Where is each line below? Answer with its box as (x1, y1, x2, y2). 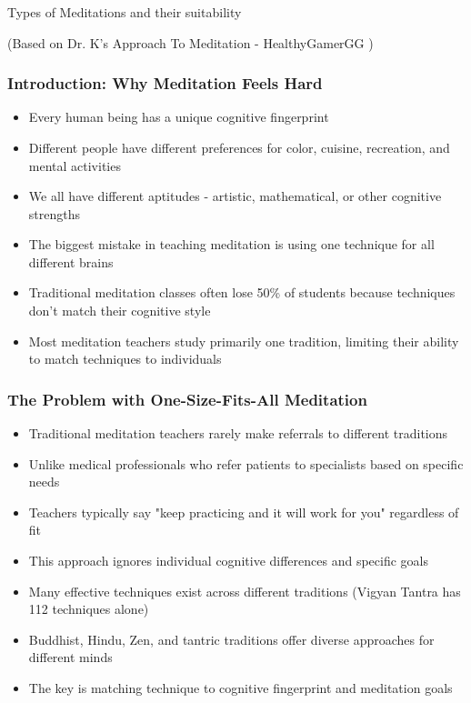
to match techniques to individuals (28, 349, 222, 368)
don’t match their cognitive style (28, 301, 211, 320)
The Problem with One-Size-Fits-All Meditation (7, 387, 367, 410)
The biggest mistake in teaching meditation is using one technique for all (28, 235, 435, 254)
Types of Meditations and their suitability (7, 2, 242, 21)
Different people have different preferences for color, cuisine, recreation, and (28, 137, 450, 156)
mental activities (28, 156, 121, 175)
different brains (28, 252, 114, 271)
